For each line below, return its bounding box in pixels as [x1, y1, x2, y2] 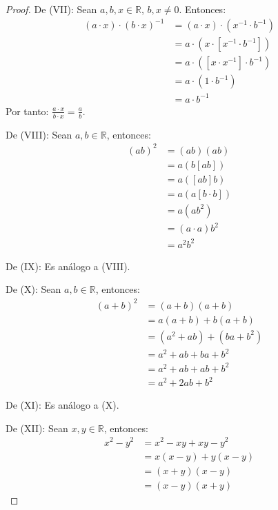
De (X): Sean [6, 282, 61, 296]
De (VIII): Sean [6, 127, 72, 141]
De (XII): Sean [6, 420, 68, 435]
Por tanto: [6, 103, 49, 118]
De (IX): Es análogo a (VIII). [6, 258, 130, 273]
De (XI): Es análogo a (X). [6, 398, 119, 412]
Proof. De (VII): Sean [6, 2, 97, 16]
